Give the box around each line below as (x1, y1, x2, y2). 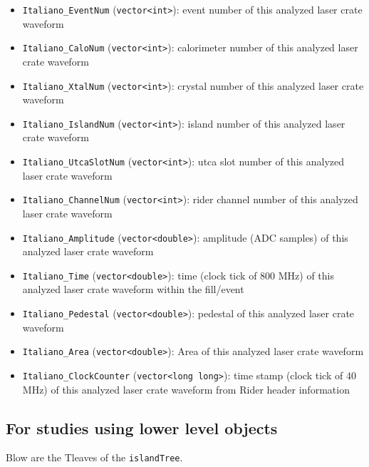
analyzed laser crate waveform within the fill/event (22, 282, 244, 297)
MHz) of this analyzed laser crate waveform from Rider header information (22, 381, 350, 396)
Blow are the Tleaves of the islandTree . (6, 450, 183, 465)
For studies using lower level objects (6, 416, 278, 438)
